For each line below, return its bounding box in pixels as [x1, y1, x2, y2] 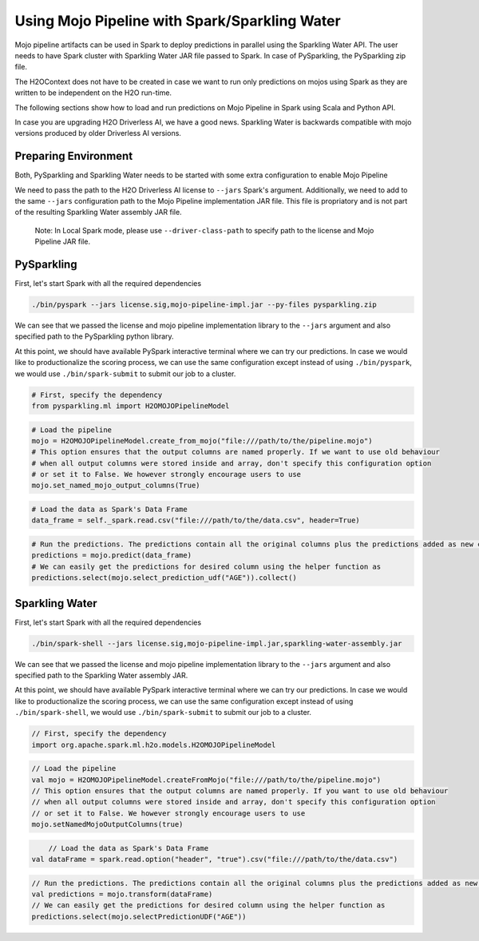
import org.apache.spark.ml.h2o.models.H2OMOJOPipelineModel [31, 740, 276, 749]
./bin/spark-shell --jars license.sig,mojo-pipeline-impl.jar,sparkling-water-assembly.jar [31, 639, 402, 648]
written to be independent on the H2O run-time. [14, 88, 172, 97]
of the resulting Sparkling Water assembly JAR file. [14, 208, 183, 217]
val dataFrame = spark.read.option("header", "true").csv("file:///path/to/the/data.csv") [31, 855, 398, 864]
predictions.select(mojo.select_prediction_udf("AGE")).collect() [31, 574, 297, 582]
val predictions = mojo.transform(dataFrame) [31, 890, 213, 899]
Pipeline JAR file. [34, 236, 91, 247]
